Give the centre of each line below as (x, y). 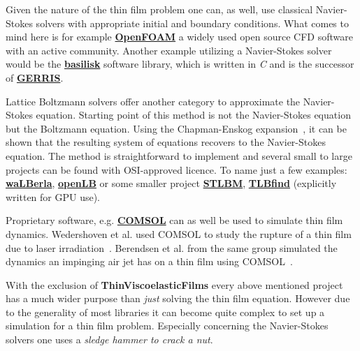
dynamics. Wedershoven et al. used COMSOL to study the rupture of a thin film (179, 233)
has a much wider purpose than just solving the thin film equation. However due (178, 298)
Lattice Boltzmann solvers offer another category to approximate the (153, 101)
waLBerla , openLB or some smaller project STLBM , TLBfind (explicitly (171, 183)
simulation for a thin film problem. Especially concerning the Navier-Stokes (167, 326)
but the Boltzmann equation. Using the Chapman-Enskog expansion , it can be (176, 128)
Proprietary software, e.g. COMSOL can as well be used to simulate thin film (174, 220)
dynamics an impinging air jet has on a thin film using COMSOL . (149, 261)
